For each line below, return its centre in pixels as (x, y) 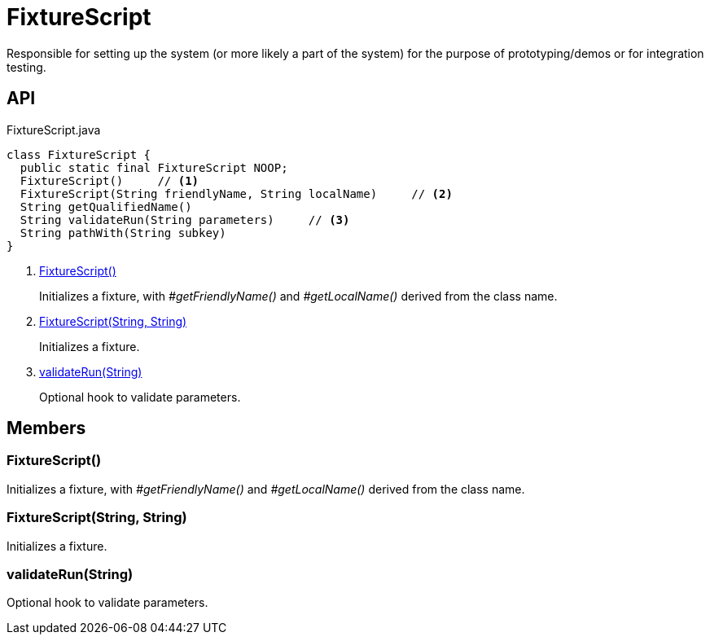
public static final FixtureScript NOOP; (154, 167)
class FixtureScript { (79, 154)
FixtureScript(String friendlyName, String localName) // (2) (236, 193)
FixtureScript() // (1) (110, 180)
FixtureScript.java (54, 130)
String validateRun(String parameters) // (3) (185, 220)
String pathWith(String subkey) (123, 233)
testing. (26, 67)
